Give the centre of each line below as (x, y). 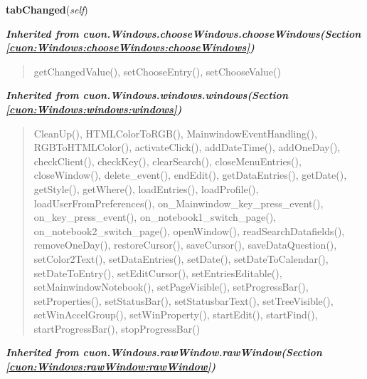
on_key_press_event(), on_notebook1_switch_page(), (155, 217)
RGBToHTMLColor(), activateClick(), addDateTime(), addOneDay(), (187, 147)
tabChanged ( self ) (47, 9)
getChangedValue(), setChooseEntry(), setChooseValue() (157, 71)
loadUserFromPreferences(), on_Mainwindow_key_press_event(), (179, 203)
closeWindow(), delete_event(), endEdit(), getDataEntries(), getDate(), (190, 175)
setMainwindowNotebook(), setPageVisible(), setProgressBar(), (171, 287)
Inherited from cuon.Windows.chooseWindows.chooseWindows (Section (183, 33)
